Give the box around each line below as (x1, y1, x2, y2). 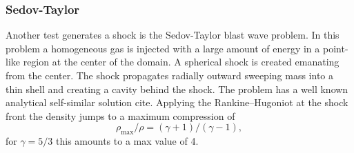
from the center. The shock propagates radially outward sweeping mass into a (6, 68, 333, 82)
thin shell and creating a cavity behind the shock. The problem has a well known (6, 81, 348, 96)
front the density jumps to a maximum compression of (6, 108, 235, 123)
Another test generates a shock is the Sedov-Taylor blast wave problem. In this (6, 28, 340, 42)
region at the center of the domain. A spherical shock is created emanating (23, 54, 340, 69)
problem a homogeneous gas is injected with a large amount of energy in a (6, 41, 320, 55)
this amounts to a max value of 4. (56, 134, 199, 148)
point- (322, 41, 348, 55)
